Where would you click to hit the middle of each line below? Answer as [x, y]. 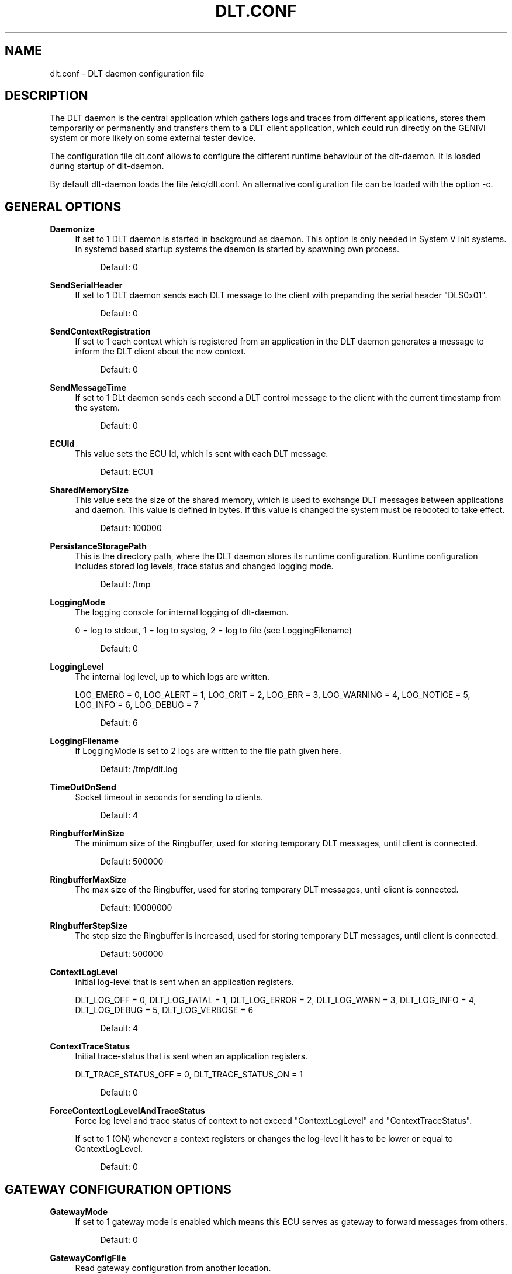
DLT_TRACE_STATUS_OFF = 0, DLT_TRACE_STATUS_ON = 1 [189, 1075]
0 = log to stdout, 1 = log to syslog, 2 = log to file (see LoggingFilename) [214, 631]
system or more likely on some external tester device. [153, 138]
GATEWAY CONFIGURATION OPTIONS [118, 1189]
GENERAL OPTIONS [63, 206]
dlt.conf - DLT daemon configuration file [127, 73]
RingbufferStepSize [89, 926]
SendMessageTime [88, 388]
